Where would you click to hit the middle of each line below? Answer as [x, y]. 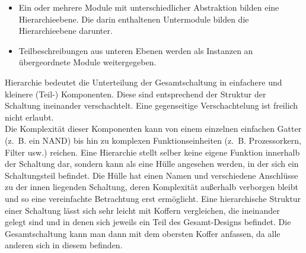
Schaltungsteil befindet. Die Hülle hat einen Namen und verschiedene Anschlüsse [152, 175]
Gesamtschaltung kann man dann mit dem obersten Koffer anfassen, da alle [143, 233]
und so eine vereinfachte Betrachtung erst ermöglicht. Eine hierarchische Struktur [153, 198]
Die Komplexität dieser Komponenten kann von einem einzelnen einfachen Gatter [153, 129]
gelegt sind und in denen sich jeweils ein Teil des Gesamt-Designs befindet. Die [148, 222]
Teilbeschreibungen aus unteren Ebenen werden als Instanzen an [136, 50]
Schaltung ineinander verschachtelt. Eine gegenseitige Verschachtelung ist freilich [152, 105]
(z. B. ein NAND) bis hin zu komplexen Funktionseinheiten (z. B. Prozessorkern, [153, 140]
